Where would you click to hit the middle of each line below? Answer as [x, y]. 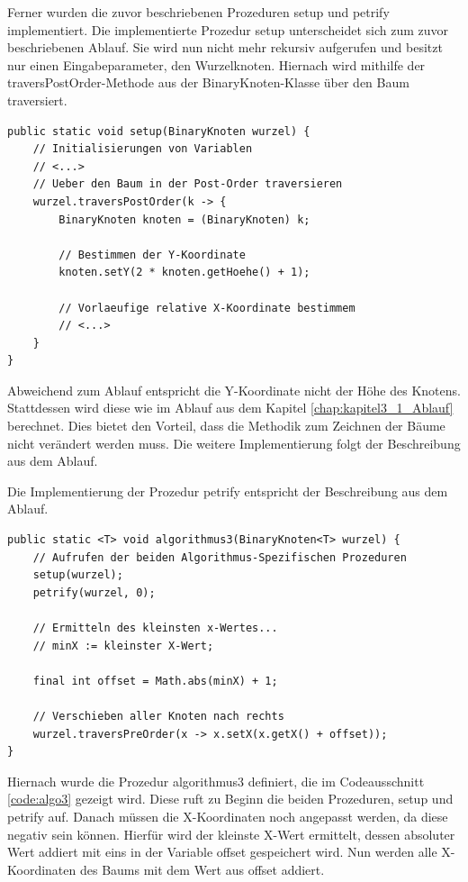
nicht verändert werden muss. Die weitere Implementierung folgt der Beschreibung [234, 443]
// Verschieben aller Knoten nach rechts [158, 716]
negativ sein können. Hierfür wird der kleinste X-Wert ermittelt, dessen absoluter [231, 834]
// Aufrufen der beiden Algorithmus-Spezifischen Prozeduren [220, 557]
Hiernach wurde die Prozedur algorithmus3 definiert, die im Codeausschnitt [216, 781]
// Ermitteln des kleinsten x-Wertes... [155, 628]
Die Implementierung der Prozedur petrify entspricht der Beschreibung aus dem [228, 491]
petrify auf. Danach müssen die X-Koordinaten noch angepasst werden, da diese [228, 816]
